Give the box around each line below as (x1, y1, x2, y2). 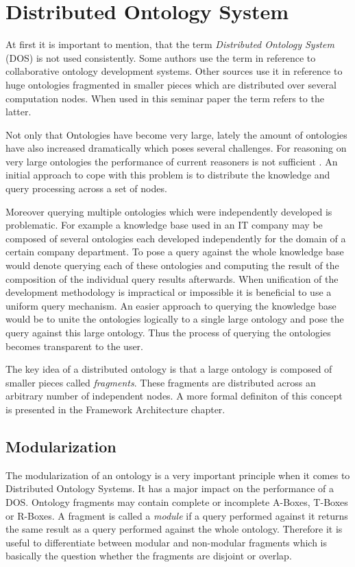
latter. (5, 104, 32, 119)
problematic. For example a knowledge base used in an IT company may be (5, 218, 323, 232)
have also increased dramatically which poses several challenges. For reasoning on (5, 141, 347, 155)
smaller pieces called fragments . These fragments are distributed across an (5, 375, 316, 389)
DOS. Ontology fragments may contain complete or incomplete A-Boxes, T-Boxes (5, 494, 348, 509)
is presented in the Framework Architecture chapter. (5, 402, 225, 416)
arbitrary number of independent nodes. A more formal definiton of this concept (5, 389, 343, 403)
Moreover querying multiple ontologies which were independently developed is (5, 204, 332, 218)
